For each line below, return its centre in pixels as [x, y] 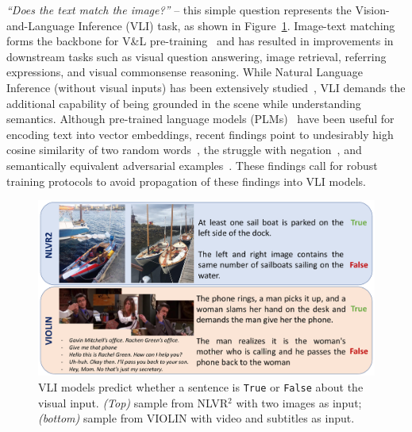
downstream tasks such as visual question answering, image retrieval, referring [196, 56]
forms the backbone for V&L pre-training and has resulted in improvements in [200, 41]
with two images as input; [299, 402]
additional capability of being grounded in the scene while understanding [184, 103]
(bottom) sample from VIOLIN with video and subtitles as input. [196, 418]
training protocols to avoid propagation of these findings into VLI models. [186, 181]
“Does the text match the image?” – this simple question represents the [179, 10]
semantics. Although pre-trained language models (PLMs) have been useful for [200, 119]
